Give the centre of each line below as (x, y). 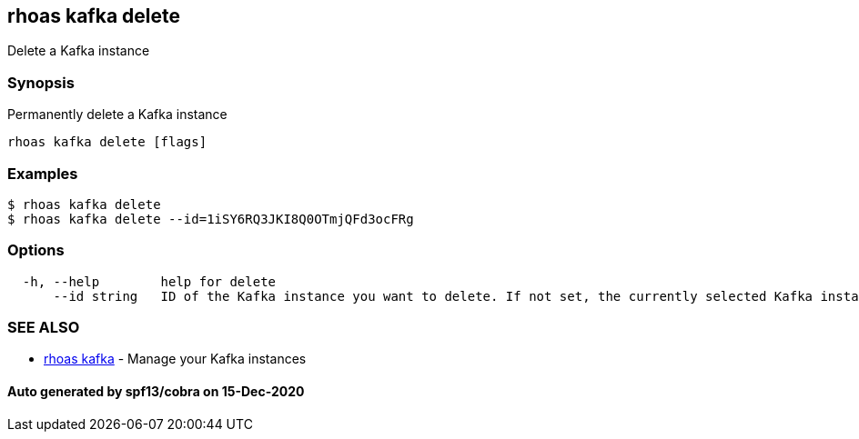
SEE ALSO (44, 328)
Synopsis (41, 82)
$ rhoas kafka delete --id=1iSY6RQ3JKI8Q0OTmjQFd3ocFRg (211, 219)
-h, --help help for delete (149, 281)
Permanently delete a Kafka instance (117, 115)
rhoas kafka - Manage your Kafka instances (175, 359)
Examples (43, 173)
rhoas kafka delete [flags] (107, 142)
